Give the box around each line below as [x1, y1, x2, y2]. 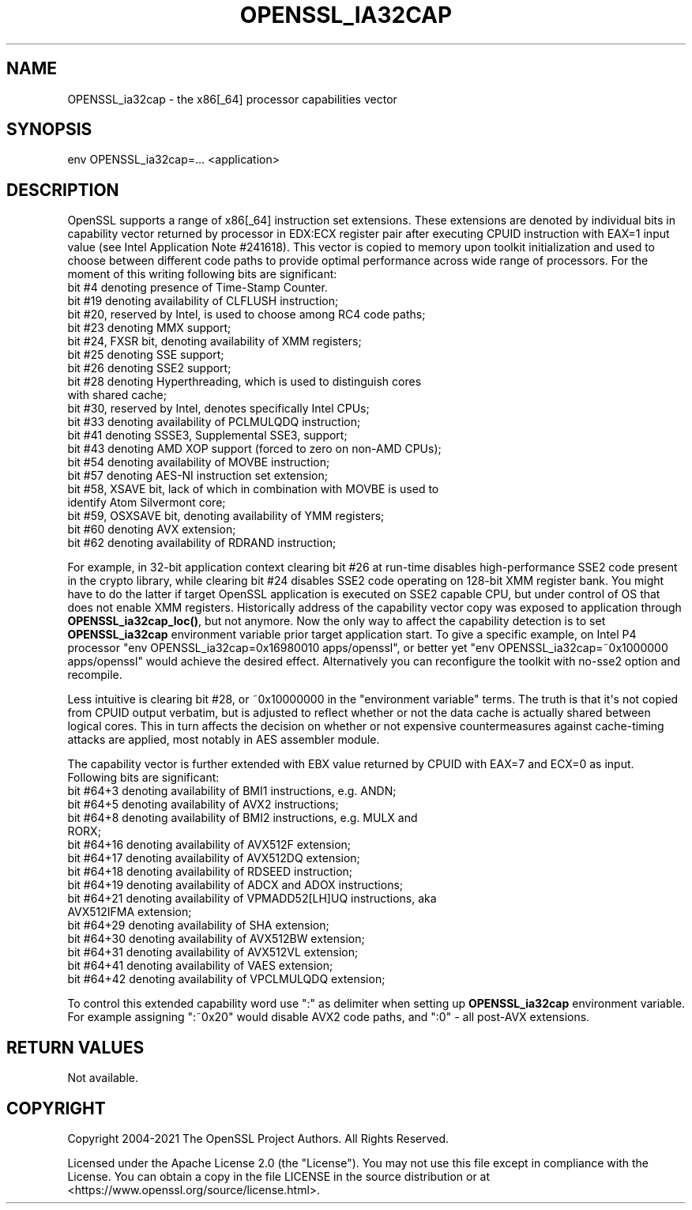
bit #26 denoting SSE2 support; [67, 361, 231, 375]
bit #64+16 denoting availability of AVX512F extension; [67, 838, 352, 852]
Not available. [67, 1071, 138, 1085]
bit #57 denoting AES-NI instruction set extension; [67, 469, 328, 483]
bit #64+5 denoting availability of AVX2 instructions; [67, 797, 339, 812]
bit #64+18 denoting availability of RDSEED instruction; [67, 865, 353, 879]
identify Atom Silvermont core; [67, 496, 226, 510]
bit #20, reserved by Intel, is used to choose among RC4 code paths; [67, 307, 426, 322]
